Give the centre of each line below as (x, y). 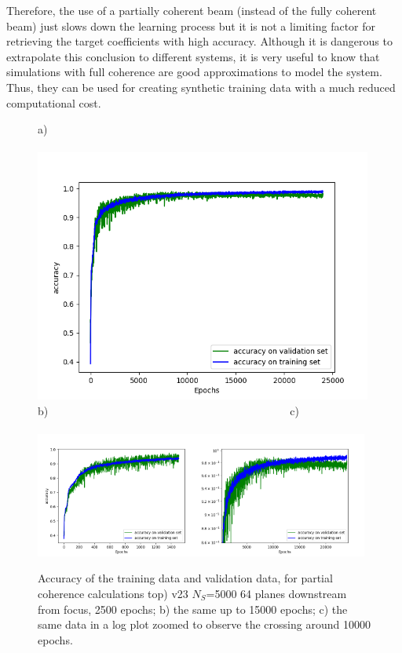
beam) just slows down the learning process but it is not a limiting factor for (191, 26)
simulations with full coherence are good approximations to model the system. (194, 72)
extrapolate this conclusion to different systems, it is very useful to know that (193, 56)
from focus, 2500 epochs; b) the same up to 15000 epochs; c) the (193, 609)
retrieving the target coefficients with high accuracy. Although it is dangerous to (199, 41)
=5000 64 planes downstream (276, 593)
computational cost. (54, 102)
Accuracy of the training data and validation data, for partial (185, 578)
